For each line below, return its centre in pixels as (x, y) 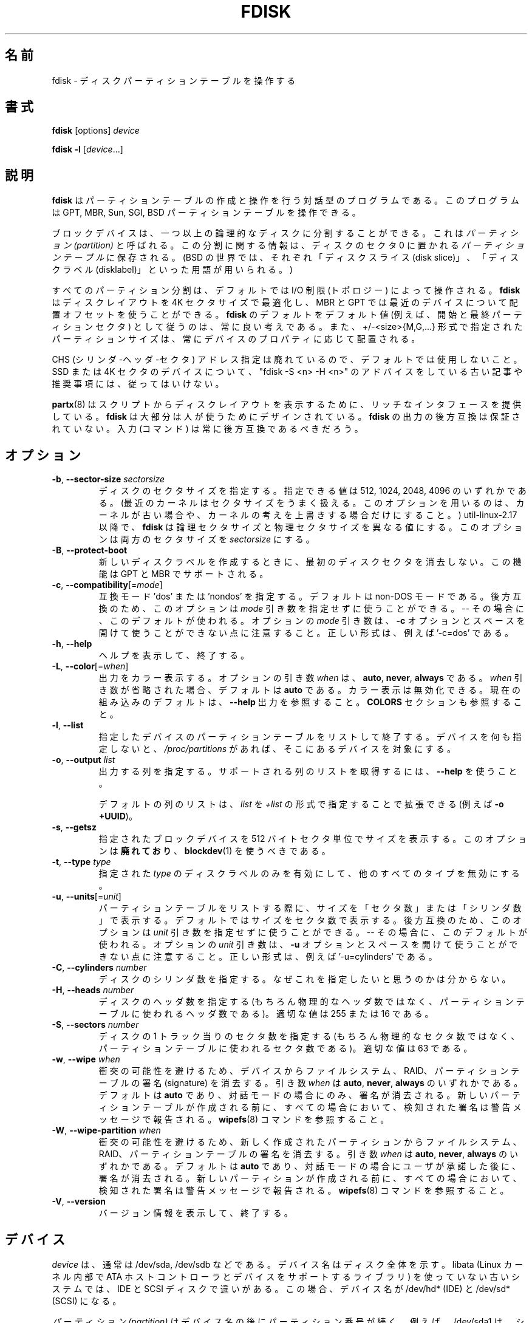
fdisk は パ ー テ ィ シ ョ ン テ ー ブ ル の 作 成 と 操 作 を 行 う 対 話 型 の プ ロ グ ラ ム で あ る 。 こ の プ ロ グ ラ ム (285, 200)
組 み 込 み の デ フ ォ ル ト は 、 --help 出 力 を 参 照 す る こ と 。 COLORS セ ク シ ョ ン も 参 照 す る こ (310, 702)
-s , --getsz (74, 827)
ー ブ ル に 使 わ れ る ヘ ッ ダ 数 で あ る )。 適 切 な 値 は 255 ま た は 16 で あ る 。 (266, 1014)
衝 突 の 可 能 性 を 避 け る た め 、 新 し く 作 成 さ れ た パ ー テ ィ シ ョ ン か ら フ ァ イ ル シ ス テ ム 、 (310, 1142)
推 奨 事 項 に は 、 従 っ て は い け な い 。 (138, 384)
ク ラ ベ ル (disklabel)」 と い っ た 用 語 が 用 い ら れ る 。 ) (172, 270)
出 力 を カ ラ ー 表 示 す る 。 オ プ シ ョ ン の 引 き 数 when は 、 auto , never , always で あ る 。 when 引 (311, 678)
